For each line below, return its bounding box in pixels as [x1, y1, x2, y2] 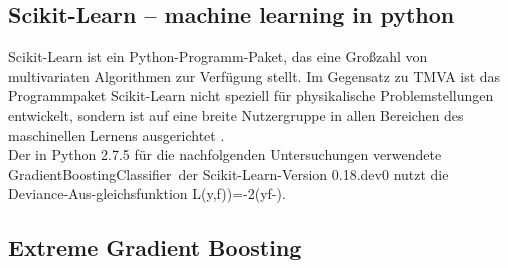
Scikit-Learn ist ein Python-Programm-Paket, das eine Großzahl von [8, 46, 428, 67]
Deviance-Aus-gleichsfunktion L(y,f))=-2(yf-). [8, 183, 286, 204]
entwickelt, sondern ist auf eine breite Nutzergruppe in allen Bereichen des [8, 104, 464, 125]
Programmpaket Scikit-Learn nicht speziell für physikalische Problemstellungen [8, 85, 494, 106]
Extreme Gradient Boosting [8, 232, 302, 263]
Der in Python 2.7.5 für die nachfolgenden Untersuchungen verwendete [8, 144, 442, 165]
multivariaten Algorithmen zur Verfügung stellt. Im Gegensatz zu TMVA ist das [8, 65, 501, 86]
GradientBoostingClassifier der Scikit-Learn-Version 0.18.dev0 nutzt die [8, 163, 449, 184]
